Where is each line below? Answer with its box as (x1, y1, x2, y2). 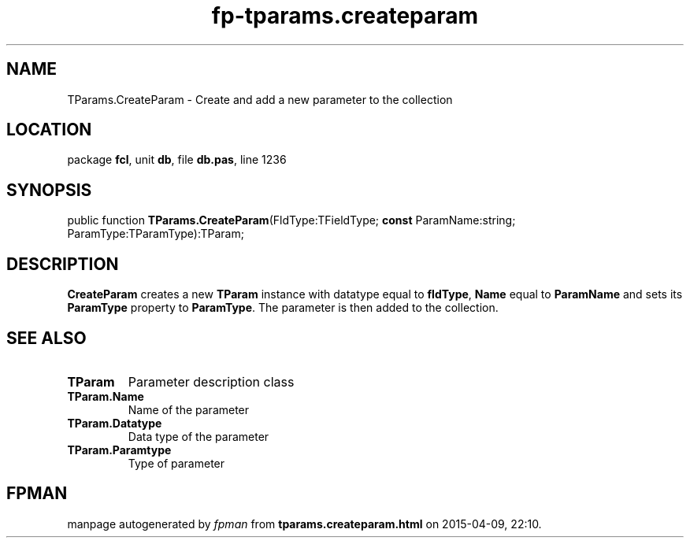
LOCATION (6, 120, 92, 140)
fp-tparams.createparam (211, 2, 479, 29)
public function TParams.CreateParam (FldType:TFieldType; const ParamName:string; (67, 213, 516, 228)
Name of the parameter (128, 402, 250, 416)
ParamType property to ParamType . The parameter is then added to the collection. (67, 301, 499, 315)
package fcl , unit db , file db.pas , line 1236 (67, 153, 287, 167)
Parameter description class (128, 373, 295, 390)
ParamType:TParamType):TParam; (67, 227, 244, 241)
